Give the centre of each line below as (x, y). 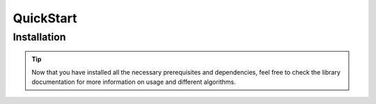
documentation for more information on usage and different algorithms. (134, 82)
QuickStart (45, 18)
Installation (39, 37)
